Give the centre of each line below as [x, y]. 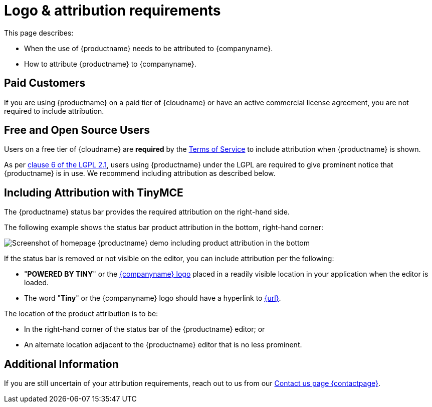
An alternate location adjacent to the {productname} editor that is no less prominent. [163, 345]
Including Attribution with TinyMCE [94, 192]
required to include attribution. [54, 111]
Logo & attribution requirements [113, 11]
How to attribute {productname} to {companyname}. [110, 64]
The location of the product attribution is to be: [81, 314]
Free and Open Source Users [77, 130]
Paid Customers [45, 83]
